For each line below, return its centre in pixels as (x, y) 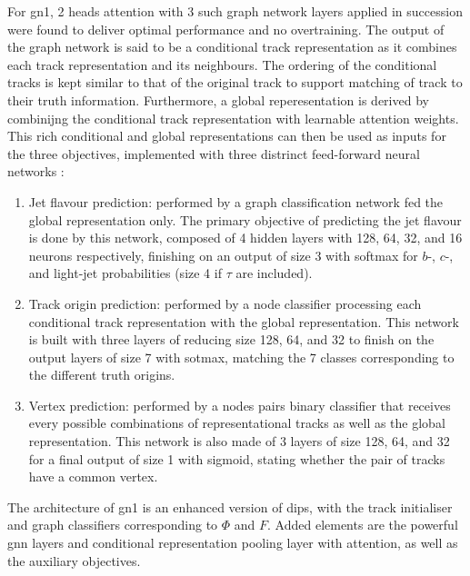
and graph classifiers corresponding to (113, 525)
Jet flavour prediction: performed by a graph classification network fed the (236, 201)
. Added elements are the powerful (363, 525)
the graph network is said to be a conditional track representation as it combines (232, 47)
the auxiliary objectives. (74, 560)
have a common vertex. (93, 477)
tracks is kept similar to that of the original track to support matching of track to (235, 82)
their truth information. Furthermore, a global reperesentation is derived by (218, 99)
